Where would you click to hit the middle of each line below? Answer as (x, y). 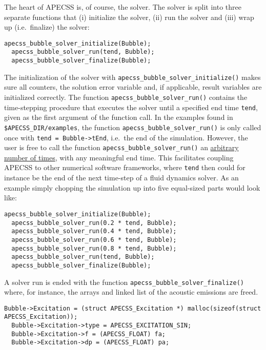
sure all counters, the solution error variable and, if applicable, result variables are (133, 87)
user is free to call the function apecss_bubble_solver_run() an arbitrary (121, 147)
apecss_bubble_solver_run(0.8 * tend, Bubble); (94, 248)
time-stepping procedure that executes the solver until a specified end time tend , (131, 107)
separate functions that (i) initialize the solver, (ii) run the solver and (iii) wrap (129, 17)
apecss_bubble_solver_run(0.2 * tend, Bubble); (94, 223)
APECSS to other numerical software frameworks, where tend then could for (125, 167)
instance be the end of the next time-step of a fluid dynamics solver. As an (121, 178)
